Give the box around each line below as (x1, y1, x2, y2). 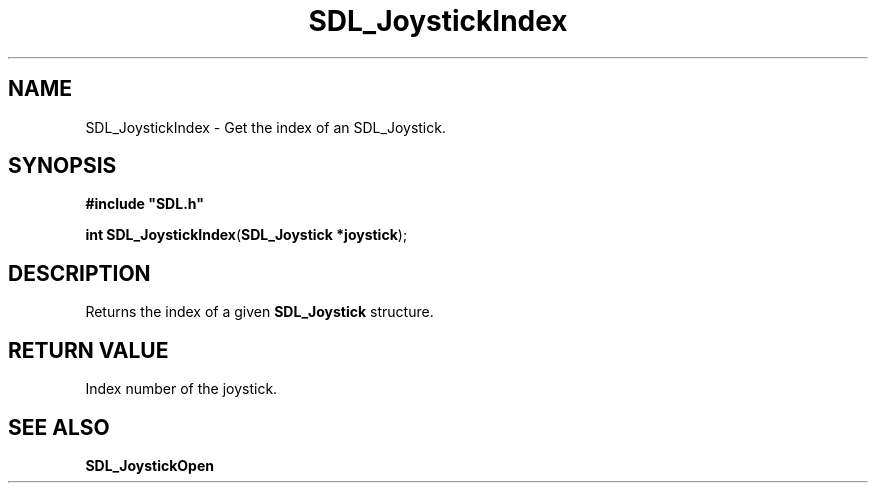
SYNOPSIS (8, 153, 117, 179)
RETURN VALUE (8, 337, 169, 363)
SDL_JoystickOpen (85, 456, 214, 474)
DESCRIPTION (8, 260, 151, 286)
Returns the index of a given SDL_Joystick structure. (85, 303, 434, 321)
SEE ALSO (8, 414, 110, 440)
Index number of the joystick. (85, 380, 278, 398)
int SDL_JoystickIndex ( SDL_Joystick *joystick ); (85, 226, 408, 244)
